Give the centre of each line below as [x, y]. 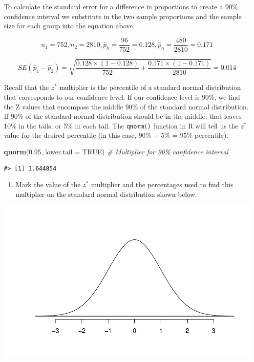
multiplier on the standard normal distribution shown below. [106, 194]
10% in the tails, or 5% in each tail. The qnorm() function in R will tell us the [121, 125]
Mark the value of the [48, 184]
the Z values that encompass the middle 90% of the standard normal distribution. [126, 106]
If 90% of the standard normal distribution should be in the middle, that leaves [123, 116]
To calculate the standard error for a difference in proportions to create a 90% [121, 6]
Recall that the [26, 87]
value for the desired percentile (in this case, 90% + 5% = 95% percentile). [116, 135]
